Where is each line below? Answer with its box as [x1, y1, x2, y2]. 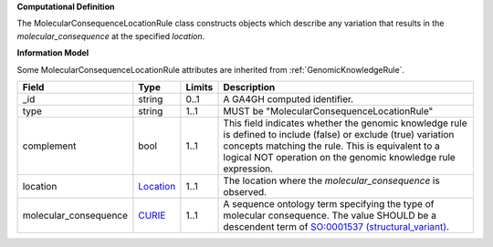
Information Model [16, 47, 89, 58]
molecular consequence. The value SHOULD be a [223, 209, 437, 221]
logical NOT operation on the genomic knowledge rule [223, 150, 456, 163]
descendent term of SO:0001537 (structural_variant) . [223, 220, 449, 232]
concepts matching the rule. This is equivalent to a [223, 139, 440, 152]
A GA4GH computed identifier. [223, 92, 354, 105]
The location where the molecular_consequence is [223, 174, 440, 187]
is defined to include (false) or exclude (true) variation [223, 128, 455, 140]
